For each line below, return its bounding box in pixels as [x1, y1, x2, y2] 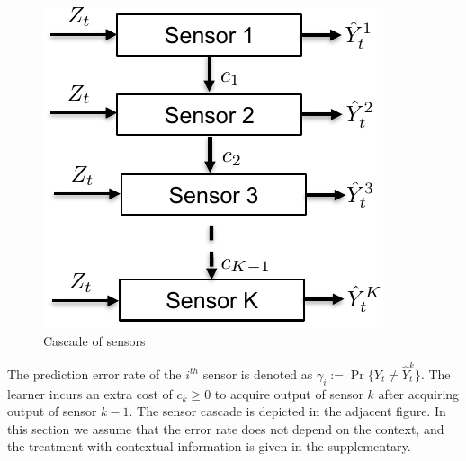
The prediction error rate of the [7, 364, 182, 383]
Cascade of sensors [43, 331, 146, 350]
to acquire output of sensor [214, 384, 363, 403]
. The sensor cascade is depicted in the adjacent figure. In [129, 402, 446, 421]
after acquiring [378, 384, 460, 403]
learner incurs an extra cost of [7, 384, 173, 403]
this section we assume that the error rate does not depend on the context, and [7, 419, 444, 438]
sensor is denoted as [202, 364, 313, 383]
